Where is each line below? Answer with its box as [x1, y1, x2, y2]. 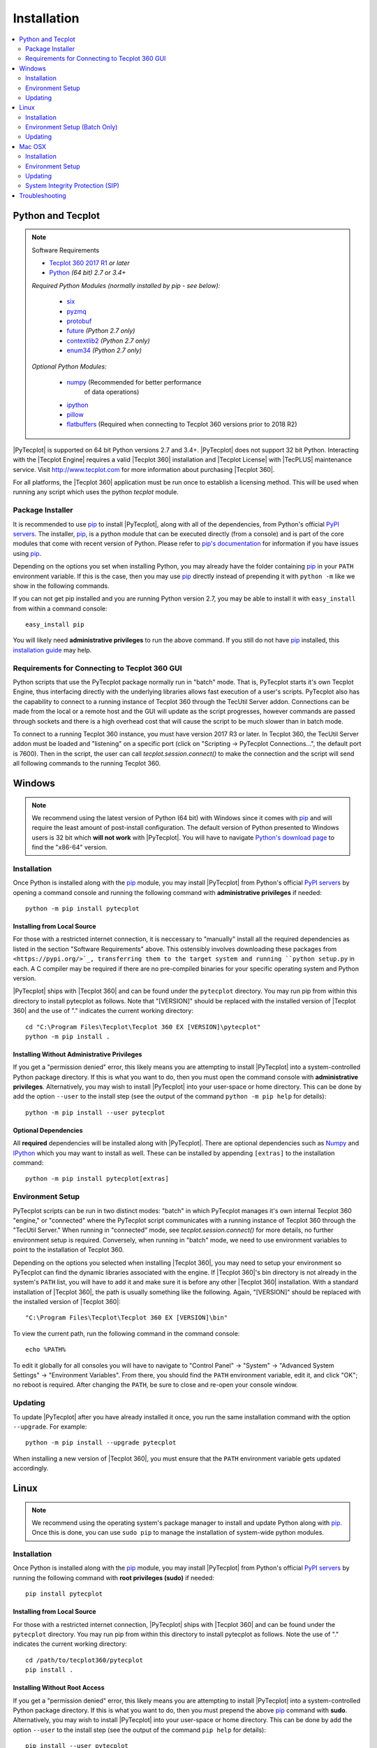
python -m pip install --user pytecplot [25, 1108, 165, 1117]
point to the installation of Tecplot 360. [13, 1245, 124, 1254]
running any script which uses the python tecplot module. [13, 488, 179, 496]
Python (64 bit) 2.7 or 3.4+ [49, 268, 126, 277]
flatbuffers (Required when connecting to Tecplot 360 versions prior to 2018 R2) [66, 420, 297, 429]
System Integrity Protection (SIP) [25, 182, 120, 190]
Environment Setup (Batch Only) [25, 123, 118, 131]
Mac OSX [19, 142, 47, 150]
